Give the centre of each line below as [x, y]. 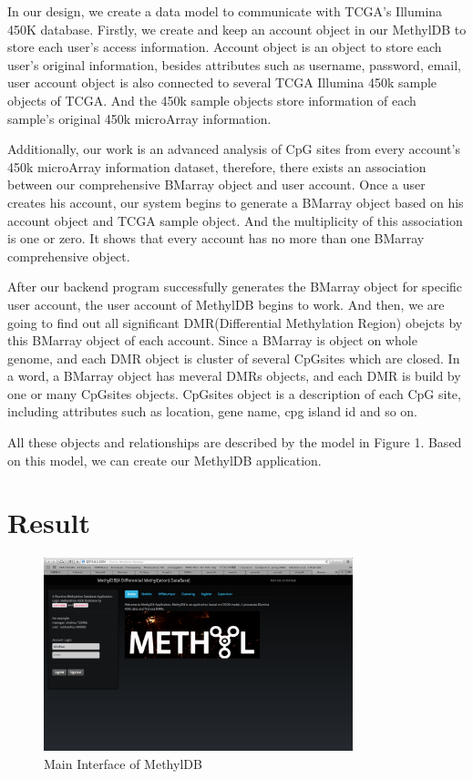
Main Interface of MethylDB [123, 763]
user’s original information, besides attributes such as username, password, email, [235, 64]
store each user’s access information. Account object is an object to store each [225, 47]
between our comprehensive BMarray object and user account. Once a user [216, 184]
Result [49, 523]
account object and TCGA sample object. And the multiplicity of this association [235, 220]
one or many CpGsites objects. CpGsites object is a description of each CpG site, [234, 393]
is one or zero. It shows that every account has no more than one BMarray [216, 238]
